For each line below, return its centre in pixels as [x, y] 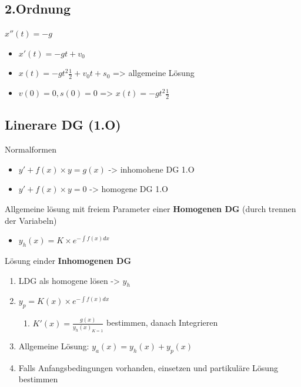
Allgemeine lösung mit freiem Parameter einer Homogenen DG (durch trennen [150, 209]
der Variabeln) [31, 220]
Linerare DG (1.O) [63, 125]
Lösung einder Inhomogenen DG [68, 261]
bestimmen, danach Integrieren [162, 322]
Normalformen [31, 149]
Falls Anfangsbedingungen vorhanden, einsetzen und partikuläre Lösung [148, 367]
